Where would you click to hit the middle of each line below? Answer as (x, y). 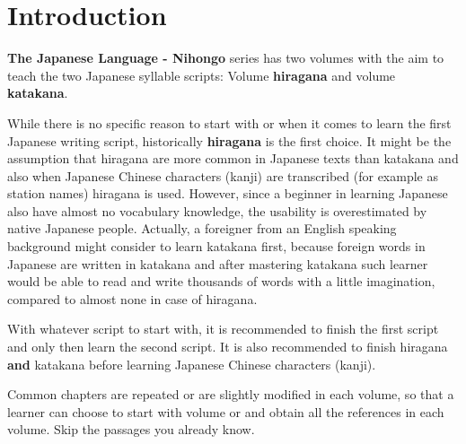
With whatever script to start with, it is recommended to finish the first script (223, 329)
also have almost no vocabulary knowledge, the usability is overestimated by (217, 210)
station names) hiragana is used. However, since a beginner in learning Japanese (228, 193)
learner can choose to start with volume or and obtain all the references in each (226, 411)
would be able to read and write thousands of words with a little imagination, (221, 281)
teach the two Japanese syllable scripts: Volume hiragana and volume (202, 75)
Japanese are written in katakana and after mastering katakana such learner (218, 263)
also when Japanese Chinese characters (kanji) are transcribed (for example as (223, 175)
